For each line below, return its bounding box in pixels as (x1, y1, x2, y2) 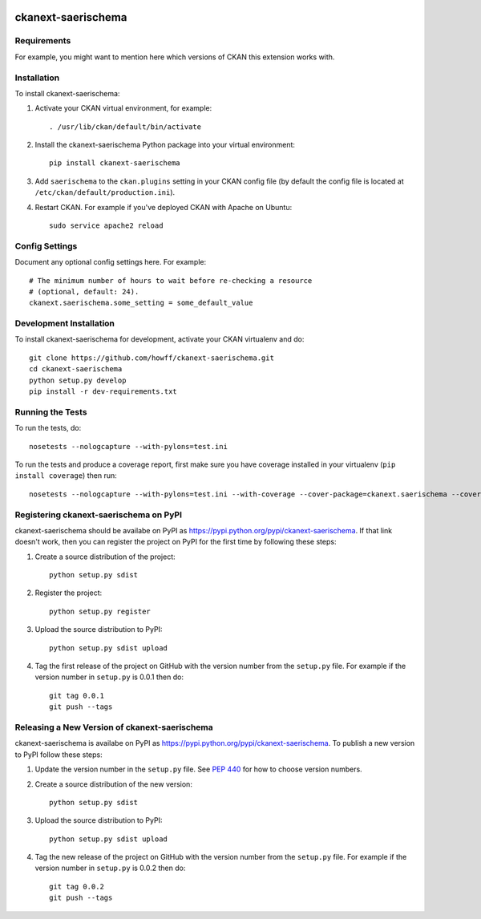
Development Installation (14, 318, 115, 329)
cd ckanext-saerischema (29, 365, 123, 374)
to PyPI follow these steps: (14, 750, 103, 759)
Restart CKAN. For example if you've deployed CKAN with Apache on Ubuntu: (34, 202, 293, 212)
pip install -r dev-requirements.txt (29, 387, 178, 396)
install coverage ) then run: (14, 471, 117, 480)
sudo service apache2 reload (49, 221, 164, 230)
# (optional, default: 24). (29, 287, 139, 296)
